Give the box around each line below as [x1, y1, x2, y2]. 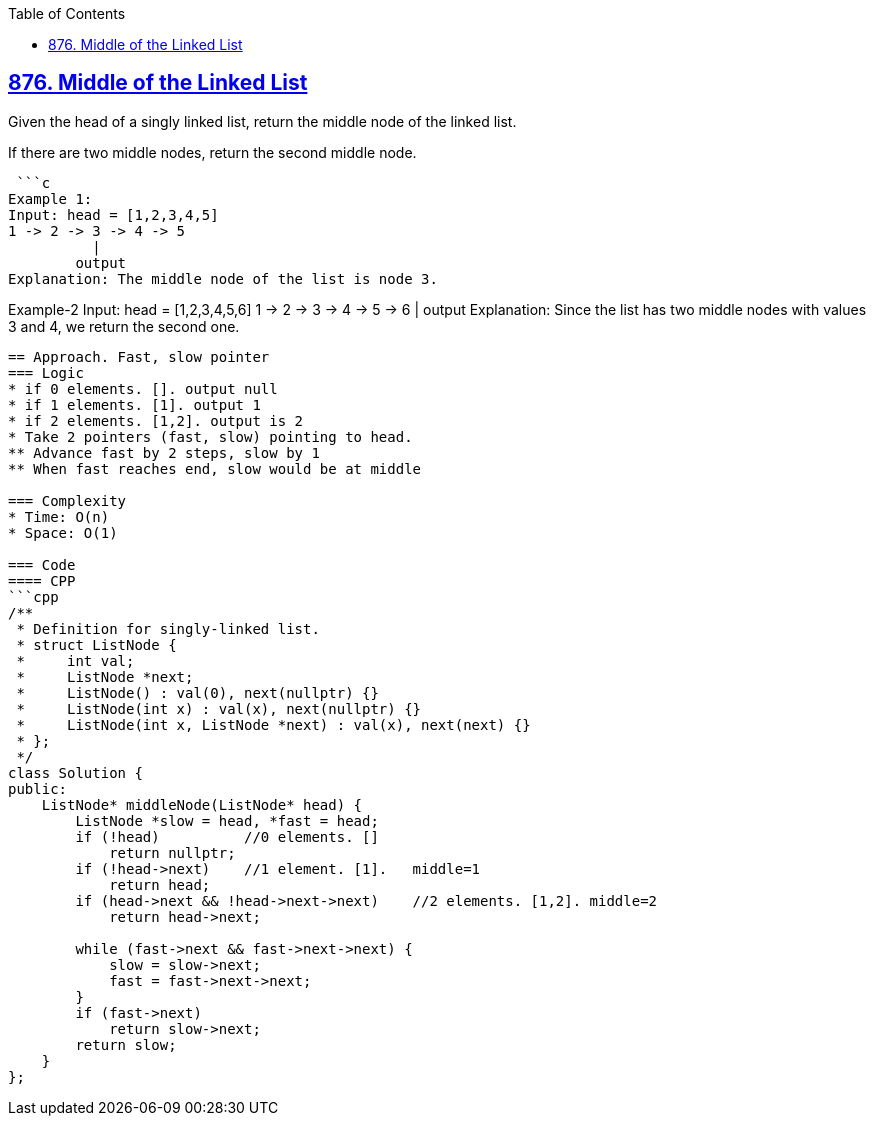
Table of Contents [8, 5, 126, 22]
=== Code [8, 556, 76, 573]
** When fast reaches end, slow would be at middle [8, 460, 422, 477]
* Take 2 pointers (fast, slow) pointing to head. [8, 428, 413, 445]
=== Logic [8, 364, 84, 381]
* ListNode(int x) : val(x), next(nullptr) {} [16, 700, 422, 717]
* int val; [16, 652, 135, 669]
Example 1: [8, 190, 93, 207]
